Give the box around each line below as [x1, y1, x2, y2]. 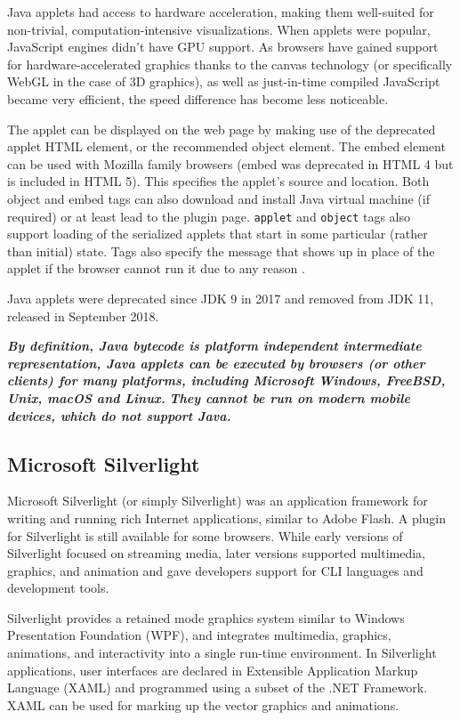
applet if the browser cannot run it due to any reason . [7, 259, 305, 278]
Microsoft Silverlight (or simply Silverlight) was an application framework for [7, 491, 428, 510]
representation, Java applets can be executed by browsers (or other [7, 353, 425, 372]
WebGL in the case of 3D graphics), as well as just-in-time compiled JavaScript [7, 72, 440, 91]
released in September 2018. [7, 306, 159, 325]
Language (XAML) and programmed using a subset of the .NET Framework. [7, 678, 428, 697]
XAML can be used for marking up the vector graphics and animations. [7, 695, 399, 714]
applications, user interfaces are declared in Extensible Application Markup [7, 660, 418, 679]
